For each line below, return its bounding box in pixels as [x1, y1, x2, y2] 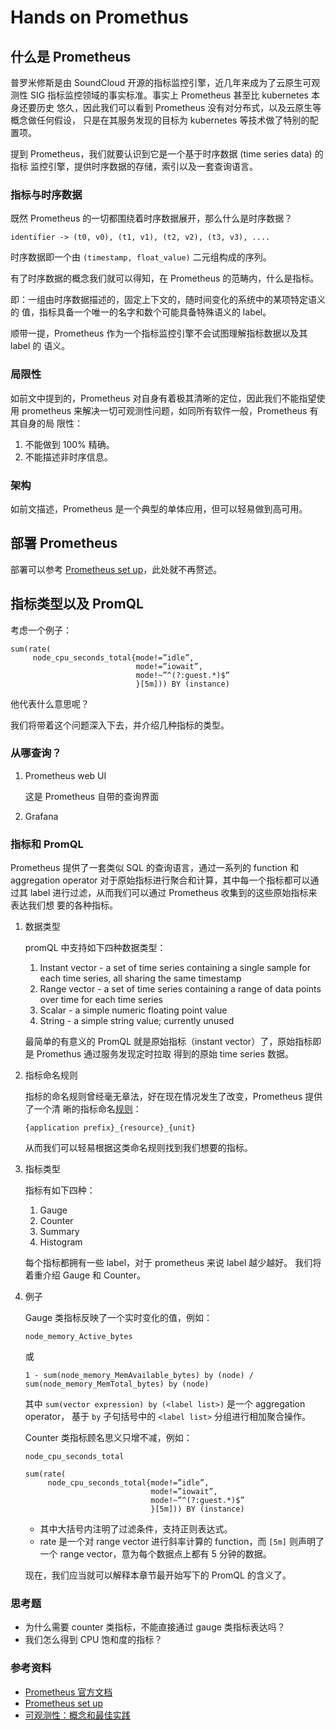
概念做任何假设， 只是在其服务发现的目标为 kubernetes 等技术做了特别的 [10, 114, 310, 126]
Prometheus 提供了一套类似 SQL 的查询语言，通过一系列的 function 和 [10, 862, 300, 874]
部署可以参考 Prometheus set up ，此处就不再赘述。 [10, 563, 223, 575]
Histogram [39, 1236, 83, 1248]
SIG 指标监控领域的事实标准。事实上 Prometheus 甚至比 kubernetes [29, 89, 309, 101]
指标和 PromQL [10, 837, 84, 851]
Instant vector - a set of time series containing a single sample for [39, 962, 312, 974]
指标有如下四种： [24, 1184, 96, 1196]
